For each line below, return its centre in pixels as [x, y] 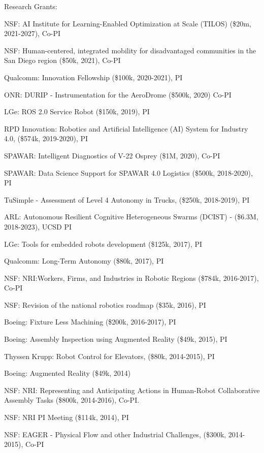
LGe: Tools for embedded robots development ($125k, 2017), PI [103, 244]
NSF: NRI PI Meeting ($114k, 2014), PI [67, 417]
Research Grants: [31, 6]
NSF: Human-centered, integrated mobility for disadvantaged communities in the [130, 50]
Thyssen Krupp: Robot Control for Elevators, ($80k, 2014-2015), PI [109, 356]
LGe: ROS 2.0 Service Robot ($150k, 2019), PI [77, 111]
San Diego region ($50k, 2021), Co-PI [62, 60]
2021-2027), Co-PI [32, 33]
